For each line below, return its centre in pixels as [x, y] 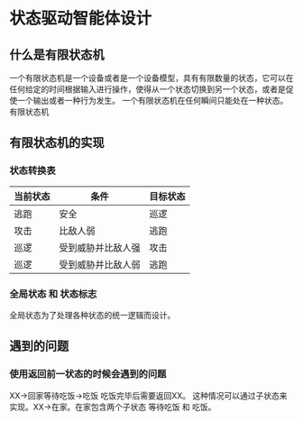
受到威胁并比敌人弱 [100, 264]
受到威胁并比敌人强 [100, 247]
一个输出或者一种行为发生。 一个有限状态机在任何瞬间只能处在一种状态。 [152, 101]
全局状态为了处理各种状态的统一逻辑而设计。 [92, 315]
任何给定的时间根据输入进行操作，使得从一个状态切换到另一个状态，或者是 [147, 89]
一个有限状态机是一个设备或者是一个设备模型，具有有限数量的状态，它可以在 [151, 78]
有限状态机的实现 [57, 143]
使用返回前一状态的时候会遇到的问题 [88, 374]
